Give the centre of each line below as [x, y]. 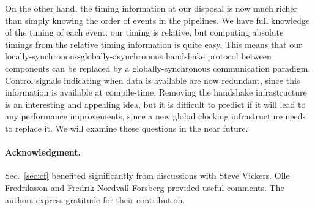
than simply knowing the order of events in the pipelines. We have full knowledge [157, 20]
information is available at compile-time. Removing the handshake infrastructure [156, 92]
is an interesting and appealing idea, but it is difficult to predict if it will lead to [155, 104]
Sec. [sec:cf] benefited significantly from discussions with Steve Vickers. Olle [147, 175]
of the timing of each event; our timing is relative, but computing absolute [144, 32]
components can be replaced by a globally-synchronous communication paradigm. [158, 68]
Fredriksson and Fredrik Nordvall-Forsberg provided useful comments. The [145, 187]
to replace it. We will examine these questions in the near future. [127, 128]
